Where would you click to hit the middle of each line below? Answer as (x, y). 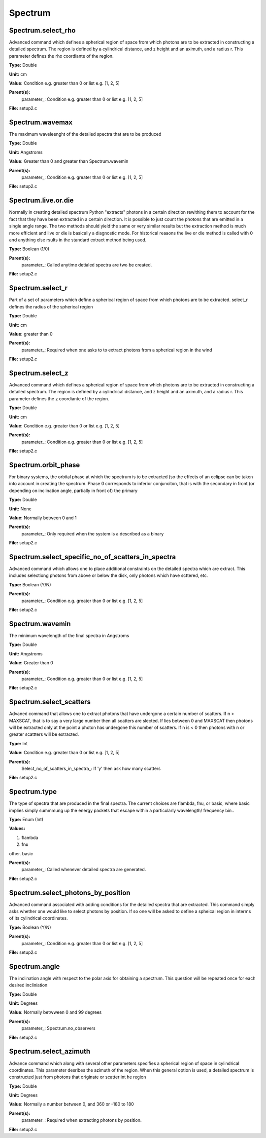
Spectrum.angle (34, 967)
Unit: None (20, 509)
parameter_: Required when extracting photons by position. (82, 1120)
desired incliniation (28, 985)
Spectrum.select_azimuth (50, 1051)
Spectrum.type (33, 792)
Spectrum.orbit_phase (45, 465)
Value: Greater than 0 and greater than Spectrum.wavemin (69, 161)
